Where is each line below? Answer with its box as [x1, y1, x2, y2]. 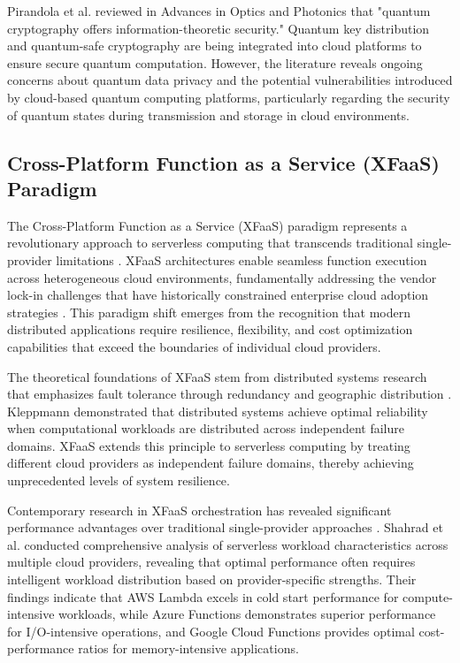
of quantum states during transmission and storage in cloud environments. [7, 105, 410, 124]
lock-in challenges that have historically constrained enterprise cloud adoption [7, 286, 429, 304]
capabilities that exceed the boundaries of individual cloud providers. [7, 337, 381, 355]
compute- [402, 587, 453, 606]
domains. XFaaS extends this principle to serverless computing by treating [7, 436, 410, 454]
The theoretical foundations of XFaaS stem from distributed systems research [7, 367, 427, 385]
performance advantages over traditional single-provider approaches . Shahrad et [7, 518, 443, 537]
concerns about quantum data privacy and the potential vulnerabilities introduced [7, 71, 453, 89]
